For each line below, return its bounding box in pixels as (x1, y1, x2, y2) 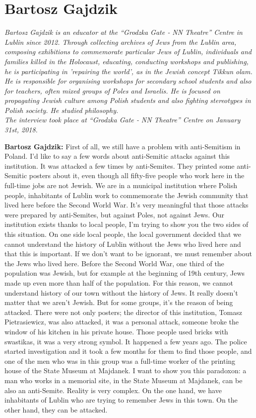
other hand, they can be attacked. (4, 404, 108, 415)
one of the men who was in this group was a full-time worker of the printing (4, 355, 236, 366)
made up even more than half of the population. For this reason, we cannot (4, 277, 233, 288)
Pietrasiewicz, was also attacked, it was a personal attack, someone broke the (4, 316, 239, 327)
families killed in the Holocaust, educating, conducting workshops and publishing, (4, 56, 249, 66)
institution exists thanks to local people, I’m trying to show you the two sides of (4, 219, 249, 229)
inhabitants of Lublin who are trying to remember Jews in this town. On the (4, 395, 238, 405)
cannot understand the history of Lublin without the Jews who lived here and (4, 238, 241, 249)
